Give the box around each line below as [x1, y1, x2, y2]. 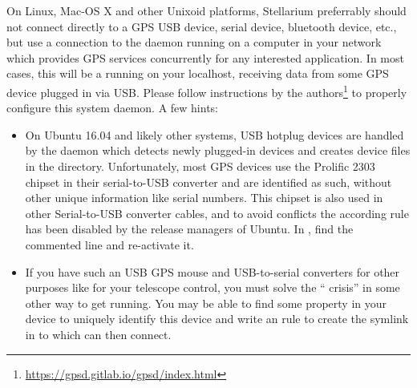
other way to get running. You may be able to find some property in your [25, 294, 387, 311]
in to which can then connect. [25, 325, 172, 342]
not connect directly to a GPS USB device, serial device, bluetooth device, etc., [6, 18, 397, 34]
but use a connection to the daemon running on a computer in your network [6, 34, 382, 51]
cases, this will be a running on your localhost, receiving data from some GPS [6, 65, 389, 82]
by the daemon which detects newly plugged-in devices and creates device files [25, 142, 411, 159]
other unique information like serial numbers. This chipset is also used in [25, 189, 383, 206]
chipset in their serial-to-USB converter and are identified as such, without [25, 173, 392, 190]
